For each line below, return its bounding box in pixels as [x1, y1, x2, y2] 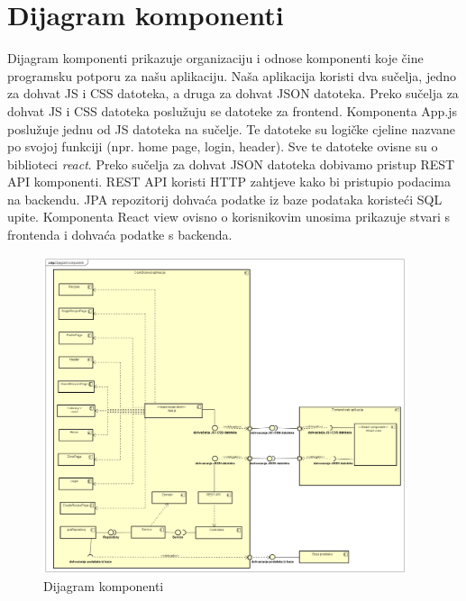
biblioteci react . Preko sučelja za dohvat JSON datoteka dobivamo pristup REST [7, 154, 455, 173]
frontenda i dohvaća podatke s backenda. [7, 225, 233, 244]
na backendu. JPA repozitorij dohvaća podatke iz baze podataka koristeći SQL [7, 189, 443, 208]
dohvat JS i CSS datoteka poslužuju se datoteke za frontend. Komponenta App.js [7, 101, 458, 120]
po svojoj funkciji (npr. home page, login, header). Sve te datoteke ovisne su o [7, 137, 438, 156]
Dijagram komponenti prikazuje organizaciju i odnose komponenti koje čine [7, 49, 424, 68]
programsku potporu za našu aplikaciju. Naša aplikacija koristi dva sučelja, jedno [7, 66, 456, 85]
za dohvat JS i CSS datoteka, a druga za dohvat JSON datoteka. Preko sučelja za [7, 84, 459, 103]
